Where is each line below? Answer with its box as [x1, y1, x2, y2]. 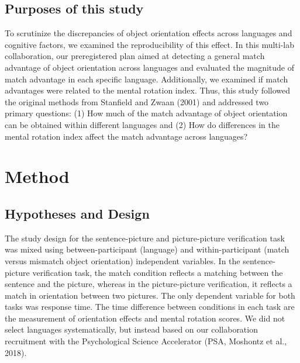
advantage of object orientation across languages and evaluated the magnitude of [5, 61, 294, 73]
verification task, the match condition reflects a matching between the [32, 266, 283, 278]
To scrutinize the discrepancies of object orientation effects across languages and [5, 27, 292, 39]
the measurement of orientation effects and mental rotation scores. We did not [5, 312, 285, 324]
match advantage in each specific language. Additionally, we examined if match [5, 72, 288, 85]
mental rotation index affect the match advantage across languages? [5, 130, 248, 142]
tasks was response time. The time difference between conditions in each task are [5, 300, 295, 313]
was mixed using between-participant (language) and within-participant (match [5, 243, 289, 255]
